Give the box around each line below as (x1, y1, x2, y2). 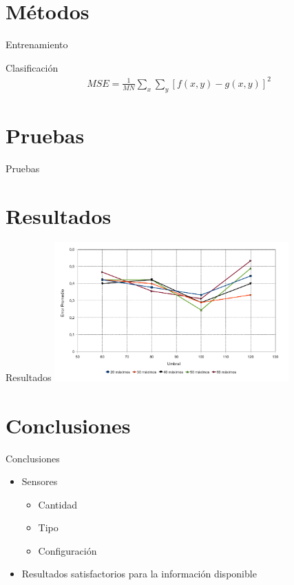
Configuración (38, 543, 97, 557)
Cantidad (38, 497, 77, 511)
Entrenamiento (6, 37, 68, 52)
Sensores (21, 474, 58, 489)
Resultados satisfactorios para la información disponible (21, 566, 257, 581)
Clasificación (6, 60, 59, 74)
